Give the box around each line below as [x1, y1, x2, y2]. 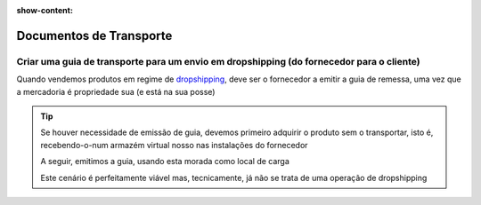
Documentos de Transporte [16, 28, 173, 43]
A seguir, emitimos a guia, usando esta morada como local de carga [40, 156, 289, 167]
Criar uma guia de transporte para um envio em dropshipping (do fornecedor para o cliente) [16, 55, 420, 67]
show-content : [16, 5, 73, 15]
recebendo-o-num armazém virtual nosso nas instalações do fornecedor [40, 139, 308, 150]
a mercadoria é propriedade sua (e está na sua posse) [16, 86, 216, 97]
